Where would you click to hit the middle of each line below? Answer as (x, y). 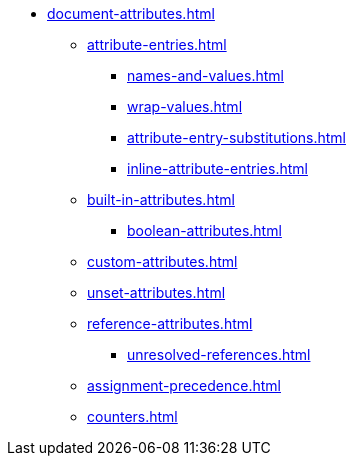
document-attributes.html (131, 13)
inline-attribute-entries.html (217, 168)
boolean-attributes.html (204, 230)
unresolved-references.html (219, 354)
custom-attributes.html (162, 261)
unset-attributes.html (156, 292)
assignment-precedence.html (184, 385)
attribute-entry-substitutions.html (237, 137)
